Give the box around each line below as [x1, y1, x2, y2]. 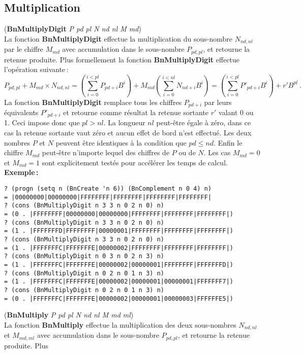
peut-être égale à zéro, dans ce [156, 117, 251, 128]
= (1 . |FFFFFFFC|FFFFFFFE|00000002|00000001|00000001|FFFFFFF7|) [4, 278, 234, 286]
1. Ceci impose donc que [4, 117, 80, 128]
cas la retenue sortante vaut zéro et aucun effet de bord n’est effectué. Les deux [4, 127, 252, 138]
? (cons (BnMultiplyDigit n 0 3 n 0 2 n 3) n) [4, 253, 164, 260]
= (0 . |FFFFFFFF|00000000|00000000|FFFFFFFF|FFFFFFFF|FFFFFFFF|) [4, 210, 234, 218]
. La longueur [103, 117, 145, 128]
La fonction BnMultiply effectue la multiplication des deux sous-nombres [4, 319, 236, 330]
